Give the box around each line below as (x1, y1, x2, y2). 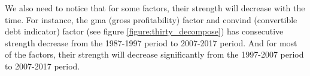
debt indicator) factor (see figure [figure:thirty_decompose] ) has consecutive (5, 25, 284, 37)
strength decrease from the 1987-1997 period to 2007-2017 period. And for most (5, 36, 297, 49)
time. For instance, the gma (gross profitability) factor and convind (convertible (5, 13, 297, 26)
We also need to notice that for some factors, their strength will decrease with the (5, 2, 305, 14)
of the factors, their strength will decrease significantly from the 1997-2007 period (5, 48, 304, 61)
